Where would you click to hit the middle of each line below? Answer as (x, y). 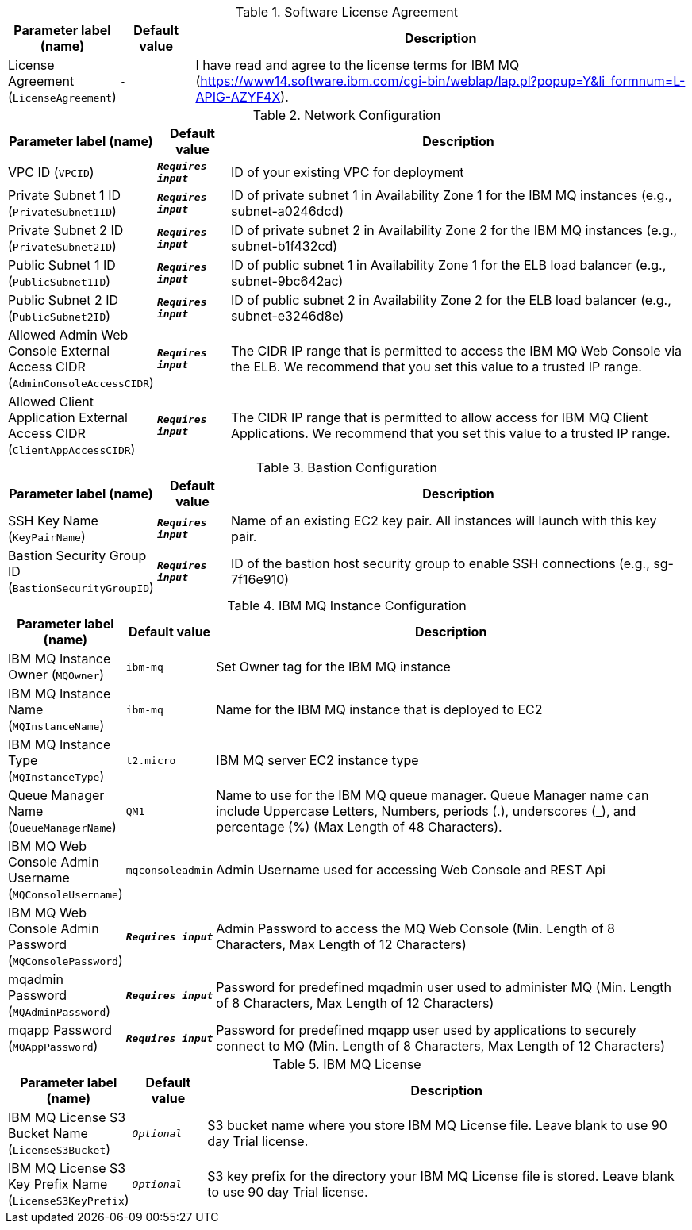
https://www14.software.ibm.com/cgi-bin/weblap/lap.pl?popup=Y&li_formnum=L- (443, 81)
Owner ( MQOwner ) (56, 675)
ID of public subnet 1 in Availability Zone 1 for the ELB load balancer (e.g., (448, 265)
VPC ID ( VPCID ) (51, 172)
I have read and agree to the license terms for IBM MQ (358, 65)
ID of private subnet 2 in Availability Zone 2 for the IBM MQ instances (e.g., (454, 230)
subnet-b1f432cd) (284, 246)
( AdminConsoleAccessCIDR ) (81, 382)
